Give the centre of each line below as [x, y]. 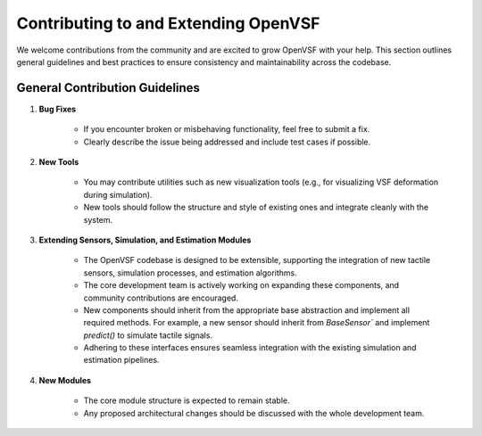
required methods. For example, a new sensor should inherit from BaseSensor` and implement [257, 323]
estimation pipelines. [121, 360]
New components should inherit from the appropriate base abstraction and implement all [247, 310]
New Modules [65, 380]
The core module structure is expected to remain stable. [187, 400]
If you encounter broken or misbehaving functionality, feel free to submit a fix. [227, 129]
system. [98, 219]
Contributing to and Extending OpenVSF [168, 23]
